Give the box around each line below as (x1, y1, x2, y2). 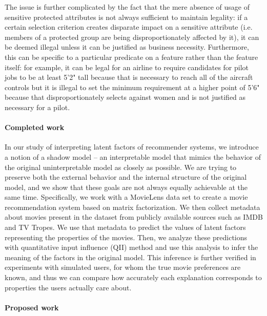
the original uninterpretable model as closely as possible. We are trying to (5, 161, 237, 172)
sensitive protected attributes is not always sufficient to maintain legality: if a (5, 11, 248, 22)
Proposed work (5, 302, 59, 312)
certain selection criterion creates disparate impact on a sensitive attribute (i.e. (5, 22, 253, 32)
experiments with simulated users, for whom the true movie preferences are (5, 262, 241, 272)
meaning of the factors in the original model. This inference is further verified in (5, 251, 256, 262)
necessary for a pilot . (5, 101, 70, 112)
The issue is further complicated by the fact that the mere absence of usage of (5, 2, 250, 12)
